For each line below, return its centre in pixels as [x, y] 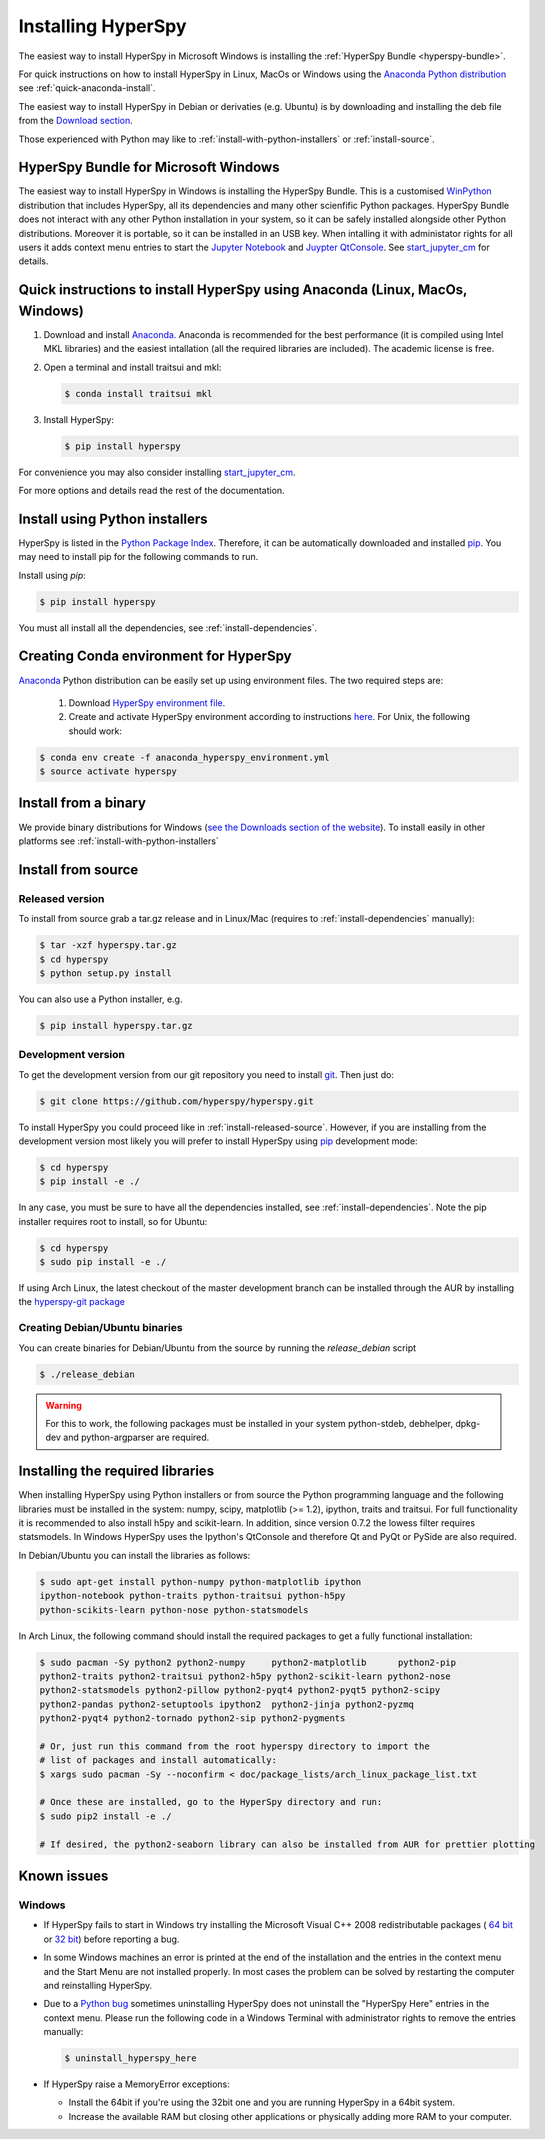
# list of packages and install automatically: [158, 1760]
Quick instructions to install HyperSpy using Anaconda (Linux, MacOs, [243, 290]
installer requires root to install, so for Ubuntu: [113, 1221]
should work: [95, 731]
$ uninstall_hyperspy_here [130, 2058]
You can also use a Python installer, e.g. [100, 999]
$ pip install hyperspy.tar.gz [116, 1025]
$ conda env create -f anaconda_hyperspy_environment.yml [184, 757]
